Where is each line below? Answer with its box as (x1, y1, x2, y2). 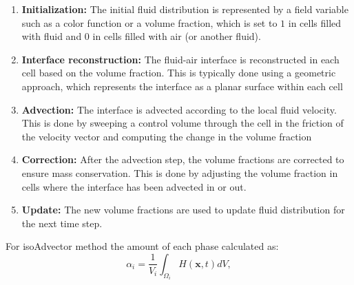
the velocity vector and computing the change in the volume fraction (21, 129, 312, 143)
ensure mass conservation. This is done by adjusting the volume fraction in (21, 165, 338, 180)
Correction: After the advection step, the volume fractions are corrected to (21, 152, 344, 167)
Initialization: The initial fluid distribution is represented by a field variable (21, 2, 348, 16)
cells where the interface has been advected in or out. (21, 179, 247, 193)
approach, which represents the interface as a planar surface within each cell (21, 78, 343, 93)
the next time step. (21, 215, 103, 230)
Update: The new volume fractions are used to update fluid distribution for (21, 202, 345, 217)
